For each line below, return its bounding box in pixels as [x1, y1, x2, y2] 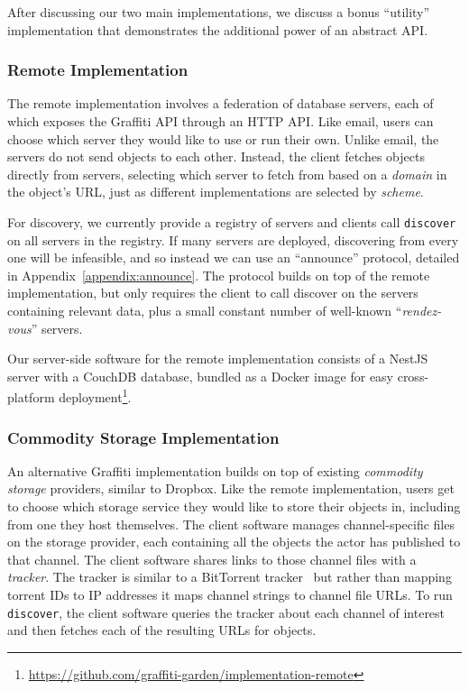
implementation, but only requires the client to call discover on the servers [7, 283, 418, 302]
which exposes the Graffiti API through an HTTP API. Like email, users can [7, 112, 434, 130]
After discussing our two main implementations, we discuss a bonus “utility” [7, 3, 430, 21]
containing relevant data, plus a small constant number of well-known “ [7, 301, 402, 319]
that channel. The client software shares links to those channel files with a [7, 549, 417, 568]
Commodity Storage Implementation [7, 426, 280, 448]
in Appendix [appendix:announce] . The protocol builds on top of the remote [7, 265, 430, 284]
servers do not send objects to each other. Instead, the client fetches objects [7, 147, 425, 166]
